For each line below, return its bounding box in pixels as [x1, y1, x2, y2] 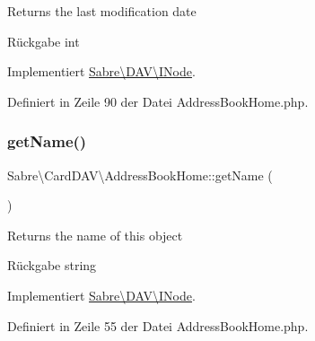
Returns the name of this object [7, 225, 183, 244]
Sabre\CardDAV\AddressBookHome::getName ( [7, 165, 273, 184]
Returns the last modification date [7, 2, 197, 20]
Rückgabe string [7, 256, 97, 275]
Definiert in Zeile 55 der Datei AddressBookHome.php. [7, 316, 309, 335]
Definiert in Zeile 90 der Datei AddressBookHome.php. [7, 92, 309, 110]
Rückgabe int [7, 31, 80, 50]
